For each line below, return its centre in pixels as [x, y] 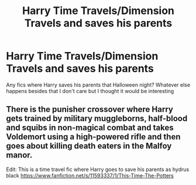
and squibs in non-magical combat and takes [90, 128]
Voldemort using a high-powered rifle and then [93, 137]
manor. [19, 155]
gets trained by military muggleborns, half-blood [97, 119]
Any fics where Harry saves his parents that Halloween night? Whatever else [98, 85]
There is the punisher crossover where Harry [90, 109]
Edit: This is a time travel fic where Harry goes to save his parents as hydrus [98, 169]
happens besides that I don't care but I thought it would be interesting [90, 91]
